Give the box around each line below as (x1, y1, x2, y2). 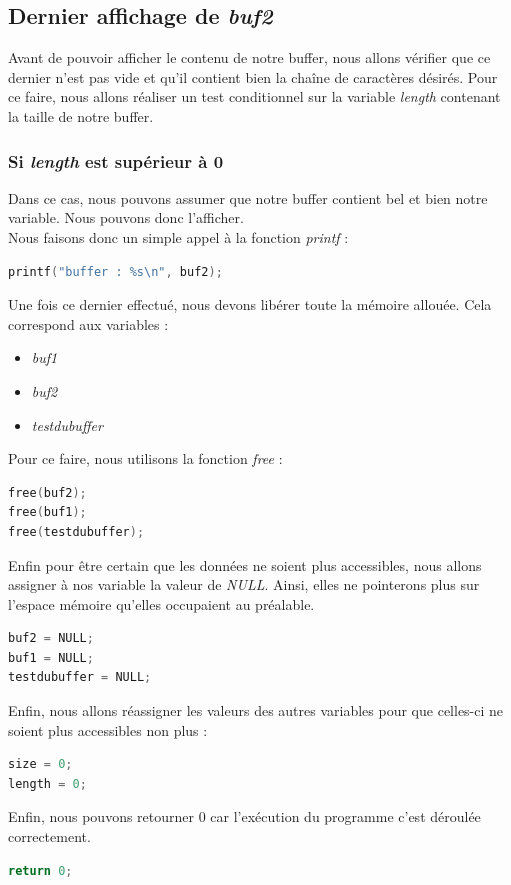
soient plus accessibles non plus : (8, 719, 208, 740)
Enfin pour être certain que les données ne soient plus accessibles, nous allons (8, 554, 482, 575)
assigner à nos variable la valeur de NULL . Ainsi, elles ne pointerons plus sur (8, 574, 480, 595)
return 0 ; (8, 863, 73, 878)
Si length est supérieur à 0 (8, 148, 224, 173)
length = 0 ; (8, 776, 87, 791)
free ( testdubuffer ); (8, 524, 145, 539)
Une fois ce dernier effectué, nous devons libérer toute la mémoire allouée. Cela (8, 294, 492, 315)
